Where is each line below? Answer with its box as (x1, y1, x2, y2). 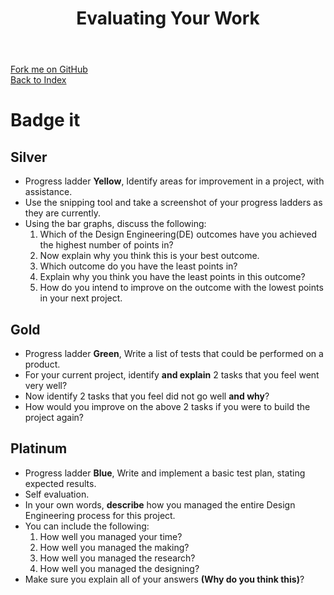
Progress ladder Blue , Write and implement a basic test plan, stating (24, 467, 306, 479)
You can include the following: (24, 520, 150, 532)
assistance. (24, 186, 73, 198)
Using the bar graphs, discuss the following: (24, 218, 207, 230)
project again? (24, 412, 84, 423)
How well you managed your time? (39, 530, 183, 542)
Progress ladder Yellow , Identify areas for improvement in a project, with (24, 175, 325, 187)
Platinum (10, 440, 68, 457)
